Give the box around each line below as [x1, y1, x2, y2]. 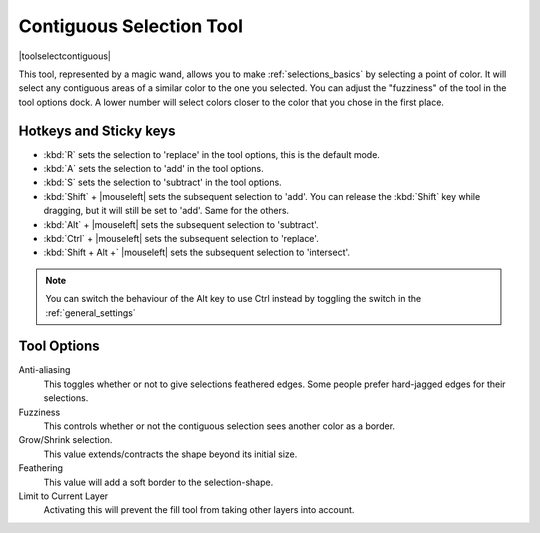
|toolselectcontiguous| [18, 50, 112, 62]
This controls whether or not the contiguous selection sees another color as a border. [43, 420, 395, 432]
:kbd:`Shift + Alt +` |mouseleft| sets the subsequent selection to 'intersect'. [43, 246, 350, 259]
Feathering [18, 462, 64, 474]
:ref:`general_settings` [45, 306, 136, 319]
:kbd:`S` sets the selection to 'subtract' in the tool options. [43, 176, 282, 189]
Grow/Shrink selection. [18, 434, 113, 446]
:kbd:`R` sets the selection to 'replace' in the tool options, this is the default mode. [43, 148, 380, 160]
